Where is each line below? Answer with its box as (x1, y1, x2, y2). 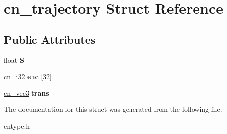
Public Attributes (4, 31, 96, 47)
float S (4, 54, 24, 65)
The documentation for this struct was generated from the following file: (4, 104, 222, 114)
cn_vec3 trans (4, 87, 49, 98)
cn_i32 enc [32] (4, 71, 52, 81)
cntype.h (4, 120, 30, 131)
